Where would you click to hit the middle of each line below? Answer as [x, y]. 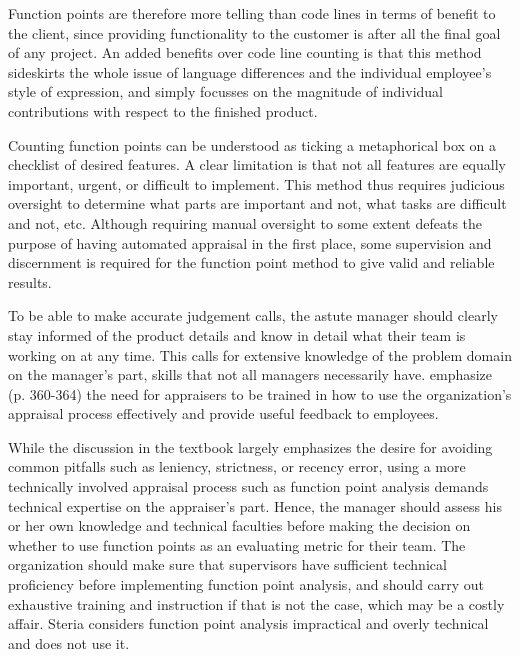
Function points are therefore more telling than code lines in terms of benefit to [252, 13]
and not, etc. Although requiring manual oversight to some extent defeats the [245, 222]
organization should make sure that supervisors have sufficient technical [227, 564]
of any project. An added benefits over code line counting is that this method [245, 52]
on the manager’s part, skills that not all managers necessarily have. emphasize [250, 374]
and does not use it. [69, 642]
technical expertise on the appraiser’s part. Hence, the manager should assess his [255, 505]
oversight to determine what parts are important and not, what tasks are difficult [257, 203]
